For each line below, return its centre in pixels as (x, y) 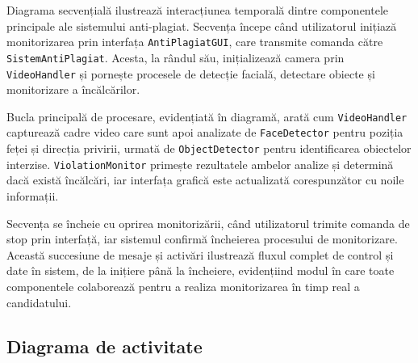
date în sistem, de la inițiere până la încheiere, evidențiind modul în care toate (201, 270)
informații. (33, 195)
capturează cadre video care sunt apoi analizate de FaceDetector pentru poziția (205, 132)
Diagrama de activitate (104, 346)
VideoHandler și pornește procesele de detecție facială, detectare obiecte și (191, 73)
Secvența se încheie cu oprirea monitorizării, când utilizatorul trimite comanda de (208, 223)
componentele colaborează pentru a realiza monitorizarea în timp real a (183, 286)
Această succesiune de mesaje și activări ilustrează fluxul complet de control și (200, 254)
